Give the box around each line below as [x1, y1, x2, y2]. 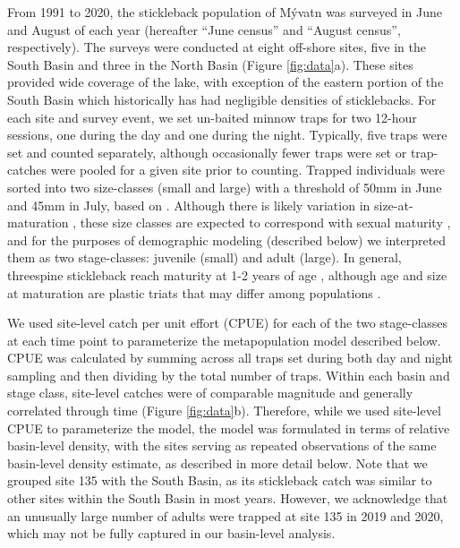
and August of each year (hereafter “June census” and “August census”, [7, 20, 401, 39]
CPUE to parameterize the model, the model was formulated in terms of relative [7, 418, 450, 437]
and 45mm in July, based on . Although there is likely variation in [7, 195, 371, 214]
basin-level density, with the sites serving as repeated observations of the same [7, 436, 437, 455]
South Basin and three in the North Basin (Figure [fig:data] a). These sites [7, 55, 413, 73]
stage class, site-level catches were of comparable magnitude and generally [7, 383, 413, 402]
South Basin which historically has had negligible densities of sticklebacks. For [7, 90, 437, 108]
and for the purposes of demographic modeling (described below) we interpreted [7, 230, 447, 249]
